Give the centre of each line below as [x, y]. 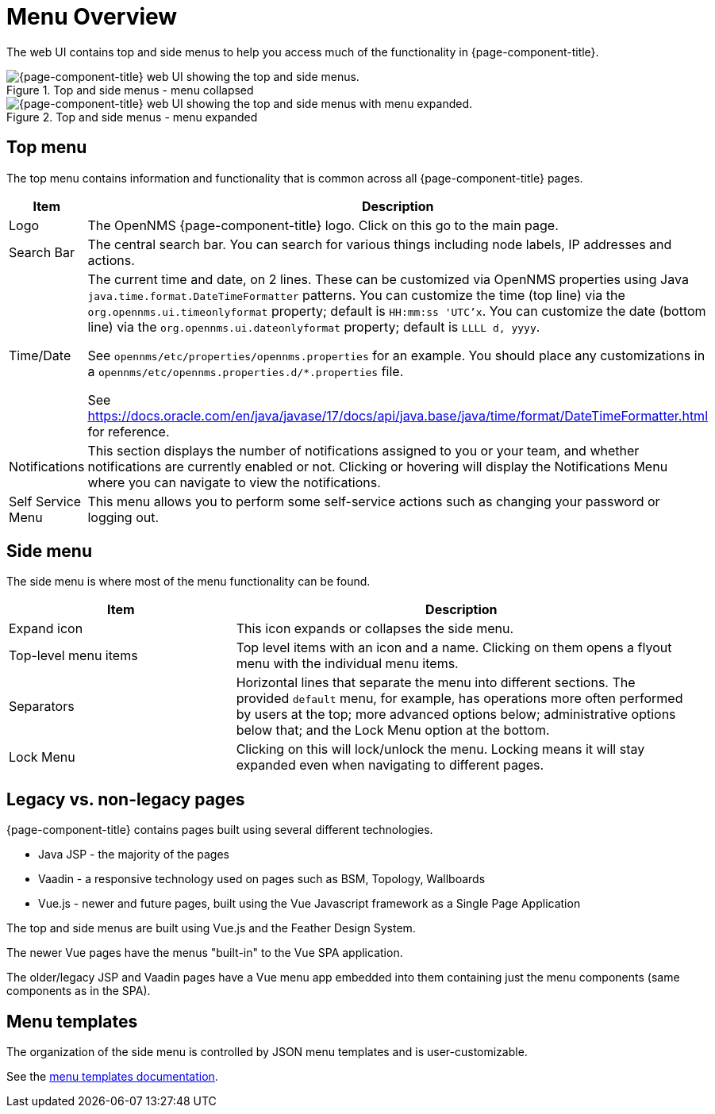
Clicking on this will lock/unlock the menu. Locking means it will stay [440, 749]
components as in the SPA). [79, 991]
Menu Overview [92, 17]
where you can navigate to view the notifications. [234, 482]
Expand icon [46, 629]
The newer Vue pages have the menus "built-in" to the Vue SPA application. [205, 953]
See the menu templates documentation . [112, 1077]
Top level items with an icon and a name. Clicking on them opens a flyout [454, 648]
